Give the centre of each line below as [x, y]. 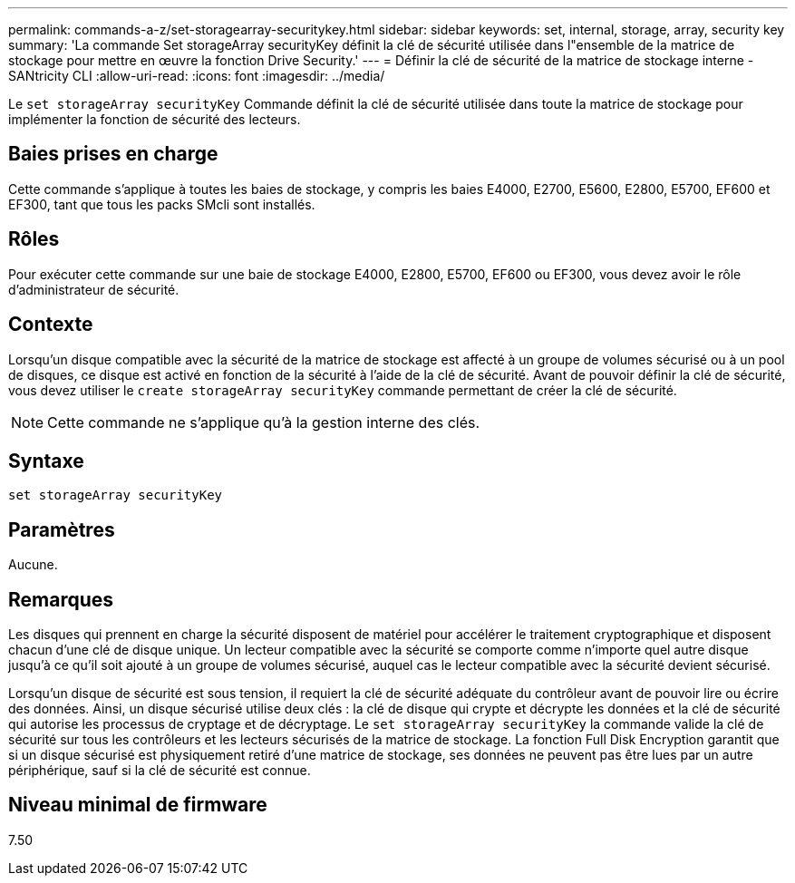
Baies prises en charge [113, 154]
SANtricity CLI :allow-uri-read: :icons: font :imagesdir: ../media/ [197, 76]
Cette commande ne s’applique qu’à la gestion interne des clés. [264, 422]
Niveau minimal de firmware [138, 805]
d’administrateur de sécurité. [94, 289]
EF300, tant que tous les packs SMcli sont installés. [162, 204]
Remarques [61, 599]
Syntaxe [46, 461]
